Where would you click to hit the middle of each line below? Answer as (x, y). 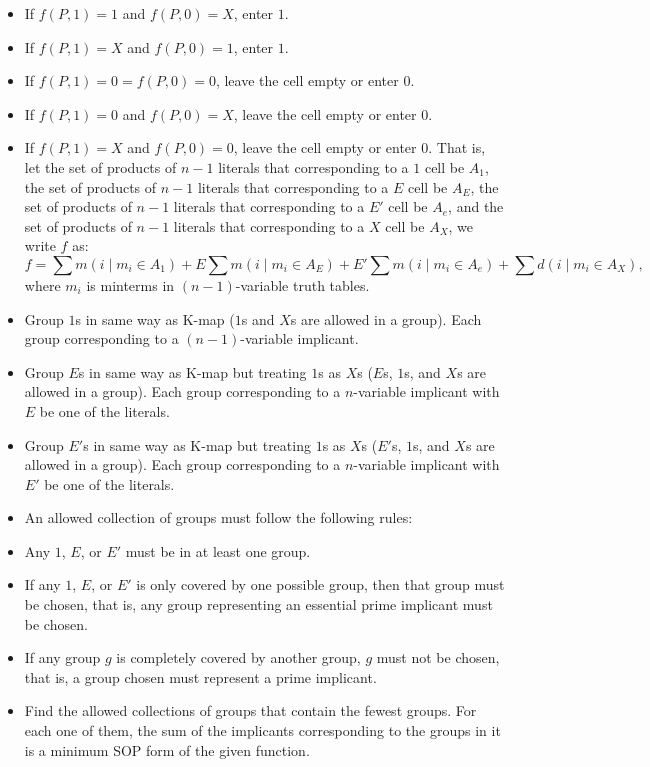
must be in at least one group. (218, 550)
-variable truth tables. (302, 284)
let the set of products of (100, 166)
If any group (62, 657)
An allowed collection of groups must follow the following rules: (218, 517)
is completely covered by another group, (238, 657)
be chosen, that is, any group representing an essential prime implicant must (258, 604)
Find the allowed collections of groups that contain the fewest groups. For (250, 710)
